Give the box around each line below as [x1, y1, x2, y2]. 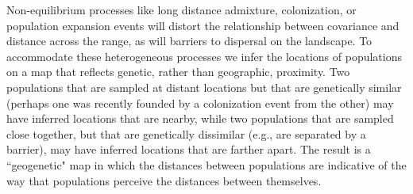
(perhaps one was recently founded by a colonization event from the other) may [6, 94, 394, 111]
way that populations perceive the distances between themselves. [6, 172, 322, 188]
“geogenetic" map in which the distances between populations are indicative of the [6, 156, 407, 173]
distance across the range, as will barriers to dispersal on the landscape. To [6, 32, 372, 49]
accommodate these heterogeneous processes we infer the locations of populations [6, 48, 402, 64]
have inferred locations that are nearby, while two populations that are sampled [6, 110, 394, 127]
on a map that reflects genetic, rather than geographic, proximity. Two [6, 63, 350, 80]
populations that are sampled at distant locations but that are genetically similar [6, 78, 402, 95]
